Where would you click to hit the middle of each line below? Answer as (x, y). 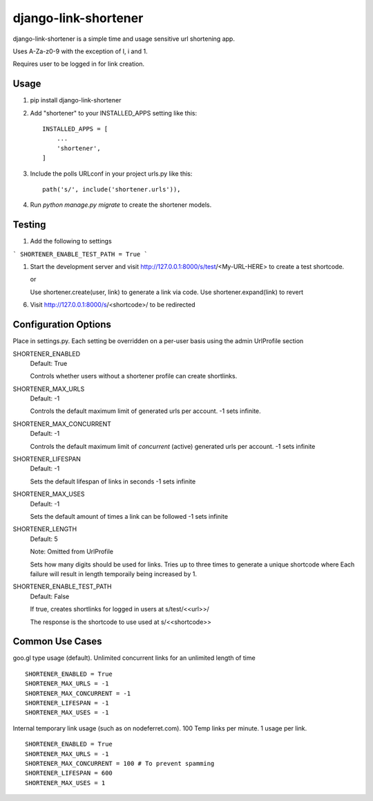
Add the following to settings (71, 241)
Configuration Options (62, 325)
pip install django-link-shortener (76, 100)
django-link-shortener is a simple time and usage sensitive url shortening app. (124, 39)
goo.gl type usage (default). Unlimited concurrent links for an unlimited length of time (134, 658)
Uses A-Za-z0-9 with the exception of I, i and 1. (80, 51)
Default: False (50, 596)
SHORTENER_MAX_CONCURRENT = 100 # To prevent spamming (120, 763)
